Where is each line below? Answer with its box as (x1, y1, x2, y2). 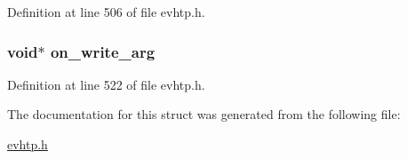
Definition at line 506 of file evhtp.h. (7, 3, 205, 20)
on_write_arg (50, 40, 156, 62)
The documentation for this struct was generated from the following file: (7, 105, 401, 123)
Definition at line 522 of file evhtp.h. (7, 75, 205, 93)
